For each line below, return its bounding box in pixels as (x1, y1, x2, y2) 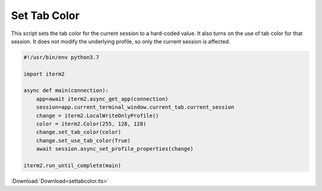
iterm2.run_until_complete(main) (23, 162, 122, 169)
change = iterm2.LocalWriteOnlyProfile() (36, 112, 159, 119)
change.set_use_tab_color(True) (36, 137, 131, 144)
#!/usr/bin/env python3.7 (23, 54, 100, 61)
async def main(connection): (23, 87, 109, 94)
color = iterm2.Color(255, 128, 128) (36, 121, 147, 127)
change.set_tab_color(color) (36, 129, 122, 136)
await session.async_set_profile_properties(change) (36, 146, 194, 152)
